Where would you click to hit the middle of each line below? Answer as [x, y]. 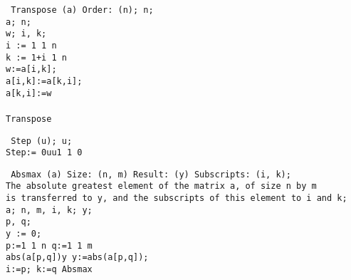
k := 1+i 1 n [36, 57]
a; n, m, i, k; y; [49, 210]
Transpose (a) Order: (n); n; [82, 10]
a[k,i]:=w [29, 93]
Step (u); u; [42, 141]
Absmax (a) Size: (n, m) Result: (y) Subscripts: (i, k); [151, 174]
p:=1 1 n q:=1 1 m [49, 245]
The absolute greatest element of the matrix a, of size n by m [161, 186]
